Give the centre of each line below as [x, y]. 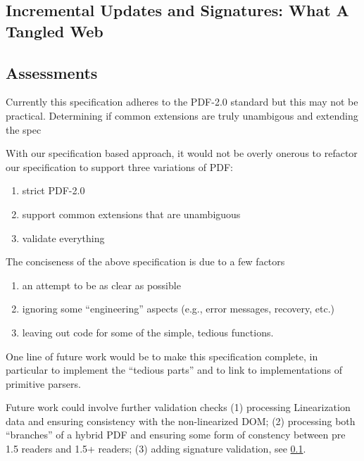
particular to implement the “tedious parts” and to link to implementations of [174, 370]
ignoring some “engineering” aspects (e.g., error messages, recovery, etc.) [178, 309]
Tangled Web [55, 31]
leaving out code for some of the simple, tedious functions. [148, 332]
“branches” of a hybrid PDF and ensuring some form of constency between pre [176, 435]
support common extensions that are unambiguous [131, 214]
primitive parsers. [43, 383]
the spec [24, 129]
